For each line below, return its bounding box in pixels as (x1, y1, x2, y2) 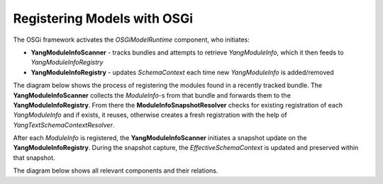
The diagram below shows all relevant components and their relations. (13, 166, 218, 175)
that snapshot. (13, 153, 56, 162)
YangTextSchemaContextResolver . (13, 120, 115, 129)
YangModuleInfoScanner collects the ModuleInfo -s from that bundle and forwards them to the (13, 91, 291, 99)
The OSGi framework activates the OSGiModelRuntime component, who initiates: (13, 35, 250, 44)
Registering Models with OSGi (13, 11, 193, 26)
